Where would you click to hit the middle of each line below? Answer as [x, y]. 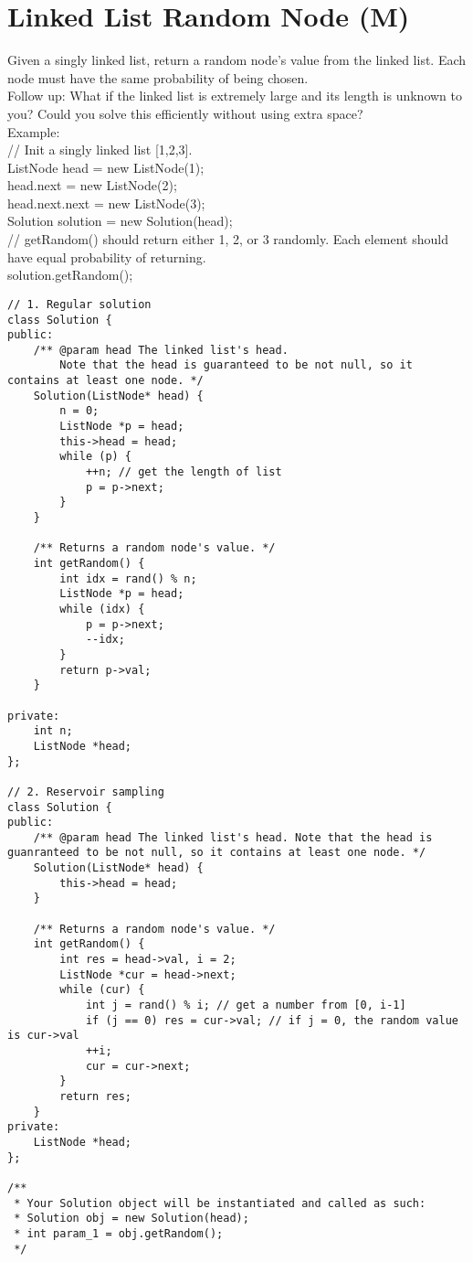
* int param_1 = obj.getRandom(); [119, 1233]
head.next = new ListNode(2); [92, 185]
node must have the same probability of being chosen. [158, 77]
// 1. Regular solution [79, 304]
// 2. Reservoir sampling [86, 791]
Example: [34, 131]
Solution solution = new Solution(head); [120, 221]
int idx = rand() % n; [128, 578]
